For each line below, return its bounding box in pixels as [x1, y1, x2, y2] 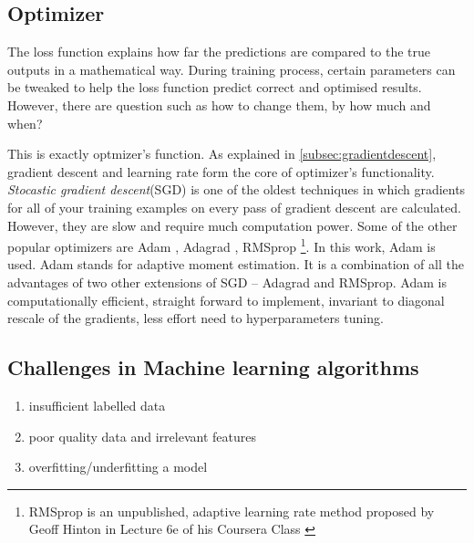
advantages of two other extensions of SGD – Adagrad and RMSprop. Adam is [7, 272, 447, 291]
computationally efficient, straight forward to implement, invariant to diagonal [7, 290, 445, 309]
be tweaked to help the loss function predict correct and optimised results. [7, 78, 422, 97]
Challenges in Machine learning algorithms [7, 353, 419, 381]
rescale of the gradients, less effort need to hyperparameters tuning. [7, 308, 384, 328]
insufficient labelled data [28, 395, 166, 414]
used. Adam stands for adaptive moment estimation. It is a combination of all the [7, 255, 464, 274]
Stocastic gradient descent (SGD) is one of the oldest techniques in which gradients [7, 180, 466, 199]
